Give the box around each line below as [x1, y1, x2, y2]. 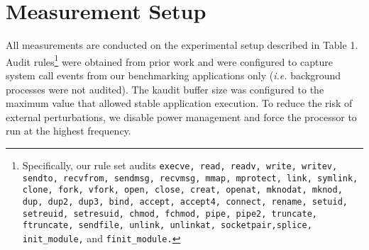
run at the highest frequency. [6, 123, 131, 138]
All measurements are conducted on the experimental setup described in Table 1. [6, 38, 358, 52]
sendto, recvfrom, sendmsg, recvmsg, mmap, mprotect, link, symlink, [22, 173, 358, 183]
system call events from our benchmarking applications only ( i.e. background [6, 67, 341, 82]
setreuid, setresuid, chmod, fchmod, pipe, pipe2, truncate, [22, 208, 318, 219]
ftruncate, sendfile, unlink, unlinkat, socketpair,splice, [22, 220, 312, 231]
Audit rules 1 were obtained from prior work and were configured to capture [6, 52, 333, 69]
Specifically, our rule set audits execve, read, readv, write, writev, [22, 157, 338, 172]
